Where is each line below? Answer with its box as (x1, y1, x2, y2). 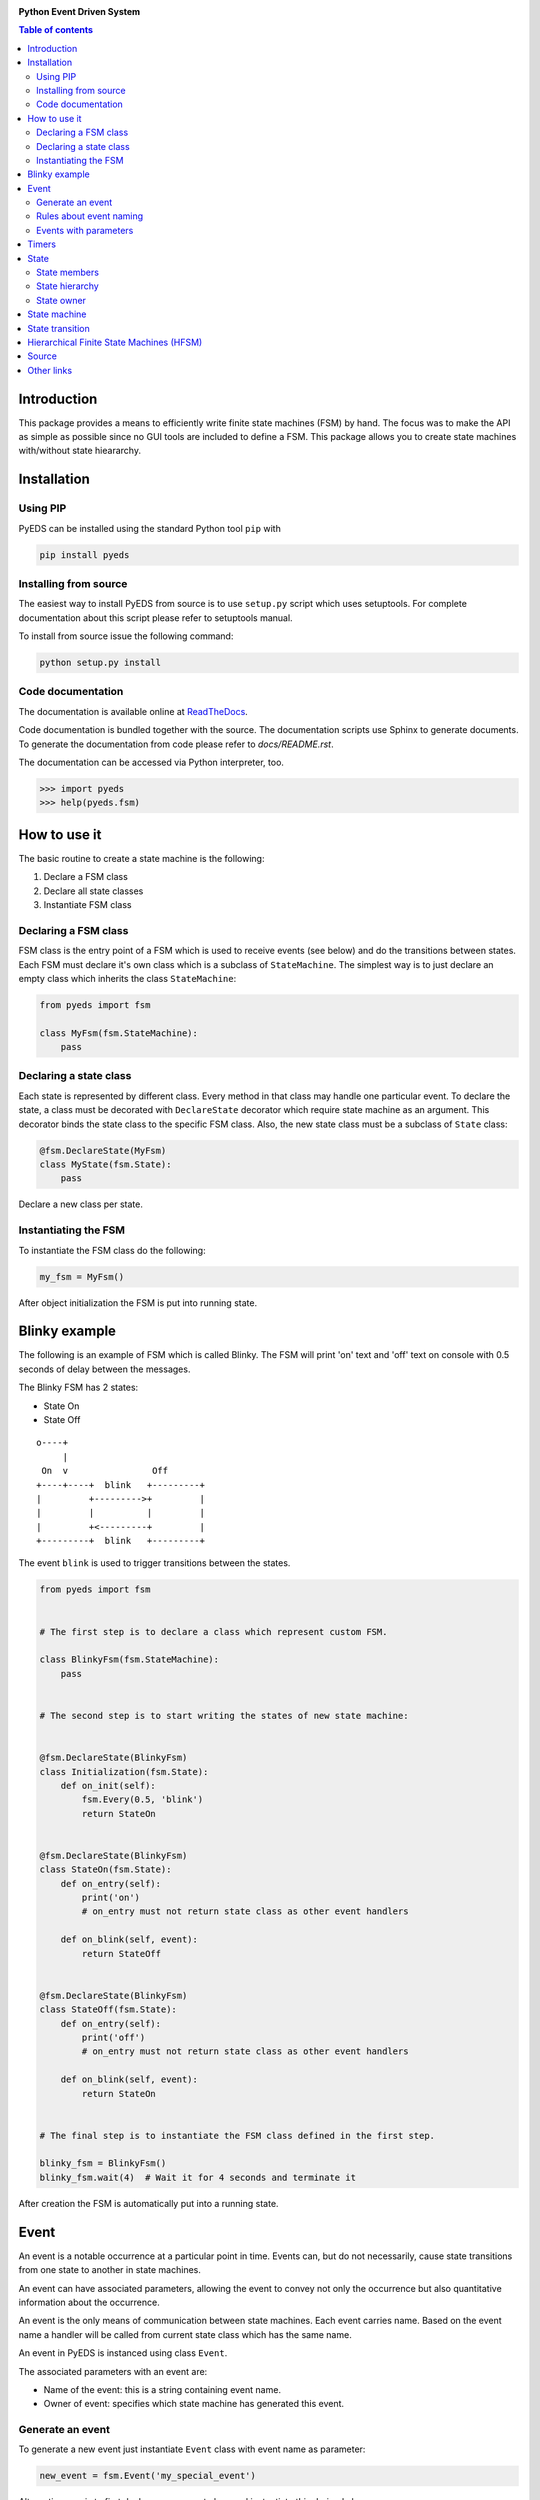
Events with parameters (36, 224, 134, 236)
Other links (27, 364, 73, 376)
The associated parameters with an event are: (18, 2365, 208, 2377)
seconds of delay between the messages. (18, 1363, 191, 1375)
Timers (27, 238, 57, 250)
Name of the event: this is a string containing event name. (43, 2383, 282, 2395)
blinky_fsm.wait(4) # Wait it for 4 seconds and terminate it (39, 2171, 357, 2183)
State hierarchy (36, 280, 99, 292)
